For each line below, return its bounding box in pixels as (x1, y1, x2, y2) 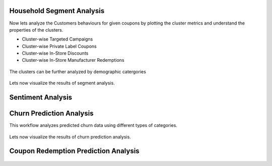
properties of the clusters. (9, 27, 63, 33)
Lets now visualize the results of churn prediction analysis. (9, 133, 131, 140)
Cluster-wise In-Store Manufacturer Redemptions (22, 57, 124, 63)
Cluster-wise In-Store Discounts (22, 50, 89, 56)
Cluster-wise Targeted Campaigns (22, 36, 93, 42)
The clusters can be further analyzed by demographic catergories (9, 68, 146, 75)
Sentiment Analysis (9, 93, 73, 102)
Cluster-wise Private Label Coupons (22, 43, 97, 49)
